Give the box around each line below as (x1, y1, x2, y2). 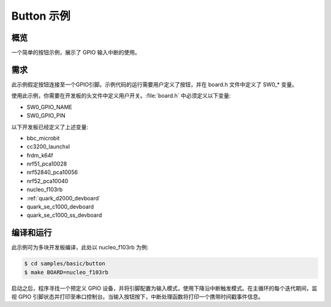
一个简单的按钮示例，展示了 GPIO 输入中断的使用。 (11, 49, 140, 56)
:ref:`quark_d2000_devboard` (26, 194, 101, 202)
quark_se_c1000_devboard (26, 203, 94, 211)
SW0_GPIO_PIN (26, 112, 66, 119)
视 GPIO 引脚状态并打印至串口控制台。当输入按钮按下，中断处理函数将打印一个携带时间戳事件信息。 (11, 293, 264, 300)
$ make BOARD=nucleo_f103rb (24, 268, 108, 276)
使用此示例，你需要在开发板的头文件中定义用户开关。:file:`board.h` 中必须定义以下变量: (11, 92, 231, 99)
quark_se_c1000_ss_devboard (26, 211, 102, 219)
